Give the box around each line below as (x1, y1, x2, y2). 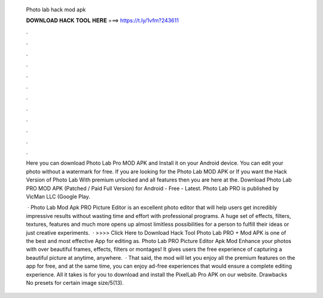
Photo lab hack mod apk (26, 6, 86, 13)
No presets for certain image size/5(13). (26, 279, 124, 286)
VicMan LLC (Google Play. (26, 193, 91, 200)
